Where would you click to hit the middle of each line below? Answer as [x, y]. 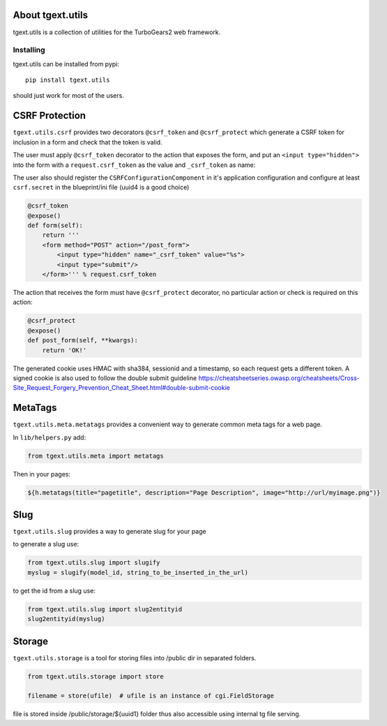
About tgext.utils [51, 15]
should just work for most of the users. [69, 96]
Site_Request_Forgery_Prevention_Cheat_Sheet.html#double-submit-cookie [121, 388]
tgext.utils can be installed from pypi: [66, 64]
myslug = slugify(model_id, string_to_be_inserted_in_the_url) [138, 572]
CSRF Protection [50, 116]
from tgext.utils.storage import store [96, 676]
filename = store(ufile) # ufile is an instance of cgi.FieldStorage [151, 696]
